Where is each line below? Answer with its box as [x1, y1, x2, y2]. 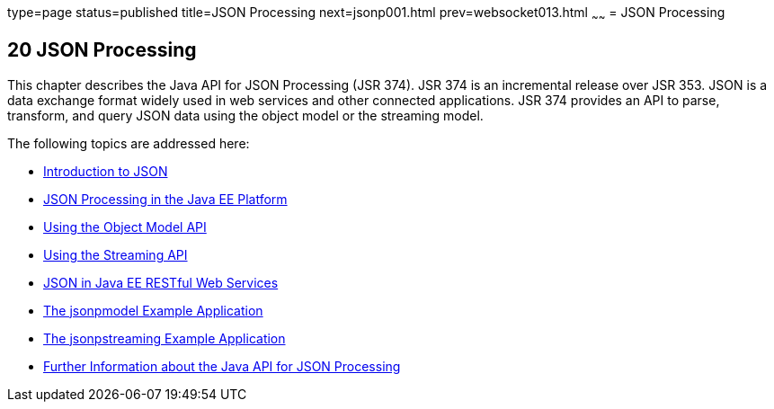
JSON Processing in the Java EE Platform [43, 191, 288, 207]
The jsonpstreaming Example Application [43, 330, 286, 346]
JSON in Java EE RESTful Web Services [43, 274, 279, 290]
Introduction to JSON [43, 163, 168, 179]
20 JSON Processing [7, 39, 197, 62]
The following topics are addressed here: [7, 135, 250, 151]
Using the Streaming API [43, 246, 188, 262]
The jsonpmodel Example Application [43, 302, 263, 318]
